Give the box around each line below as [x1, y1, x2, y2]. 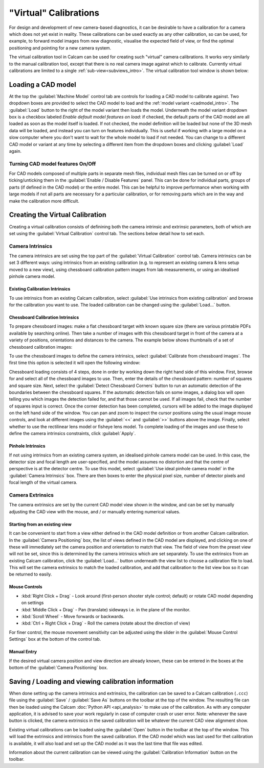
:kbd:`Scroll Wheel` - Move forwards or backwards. [21, 614, 125, 620]
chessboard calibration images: [9, 344, 73, 350]
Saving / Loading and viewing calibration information [9, 677, 174, 686]
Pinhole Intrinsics [9, 443, 46, 449]
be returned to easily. [9, 571, 52, 577]
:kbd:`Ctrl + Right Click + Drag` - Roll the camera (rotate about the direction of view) [21, 620, 191, 626]
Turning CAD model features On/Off [9, 160, 96, 167]
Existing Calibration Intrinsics [9, 286, 70, 292]
